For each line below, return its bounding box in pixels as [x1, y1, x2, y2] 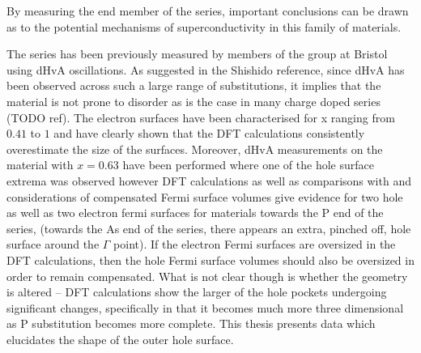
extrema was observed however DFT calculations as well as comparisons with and [6, 172, 411, 189]
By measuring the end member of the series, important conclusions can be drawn [6, 2, 409, 19]
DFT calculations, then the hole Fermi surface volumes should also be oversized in [6, 251, 415, 268]
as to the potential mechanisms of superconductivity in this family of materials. [6, 18, 402, 35]
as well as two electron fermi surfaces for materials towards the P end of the [6, 204, 384, 221]
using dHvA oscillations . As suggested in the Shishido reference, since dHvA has [6, 61, 405, 78]
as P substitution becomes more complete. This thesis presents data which [6, 315, 376, 332]
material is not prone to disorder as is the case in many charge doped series [6, 92, 381, 109]
